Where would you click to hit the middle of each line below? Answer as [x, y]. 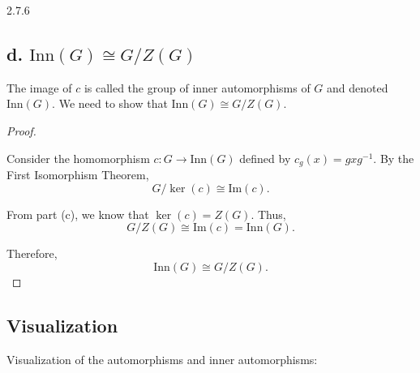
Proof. [21, 130]
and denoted [358, 87]
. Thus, [268, 214]
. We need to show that [110, 103]
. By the [394, 158]
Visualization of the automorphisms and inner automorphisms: [162, 359]
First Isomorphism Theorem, [78, 175]
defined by [265, 158]
